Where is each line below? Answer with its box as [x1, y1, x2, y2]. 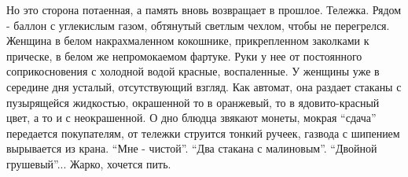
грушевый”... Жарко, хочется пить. [6, 155, 171, 171]
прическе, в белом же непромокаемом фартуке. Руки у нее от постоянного [6, 47, 362, 64]
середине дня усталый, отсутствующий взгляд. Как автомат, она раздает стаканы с [6, 78, 402, 94]
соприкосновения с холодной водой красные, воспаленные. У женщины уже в [6, 63, 380, 79]
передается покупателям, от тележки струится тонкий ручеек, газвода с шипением [6, 124, 400, 141]
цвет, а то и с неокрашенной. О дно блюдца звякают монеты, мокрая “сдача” [6, 109, 377, 126]
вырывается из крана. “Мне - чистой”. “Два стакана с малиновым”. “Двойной [6, 140, 377, 157]
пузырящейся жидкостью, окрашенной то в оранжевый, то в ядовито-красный [6, 94, 380, 110]
